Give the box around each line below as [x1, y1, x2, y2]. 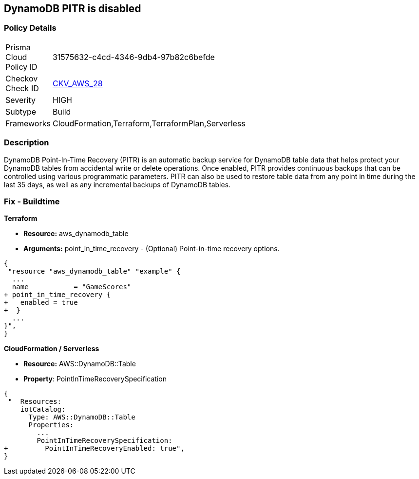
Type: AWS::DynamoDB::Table [28, 413, 135, 421]
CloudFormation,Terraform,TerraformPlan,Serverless [52, 118, 246, 128]
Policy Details [4, 23, 57, 33]
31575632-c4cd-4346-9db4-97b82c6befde [52, 52, 215, 62]
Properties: [28, 421, 74, 429]
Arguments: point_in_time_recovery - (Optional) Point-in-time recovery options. [23, 244, 280, 253]
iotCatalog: [20, 405, 66, 414]
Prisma [5, 42, 31, 52]
